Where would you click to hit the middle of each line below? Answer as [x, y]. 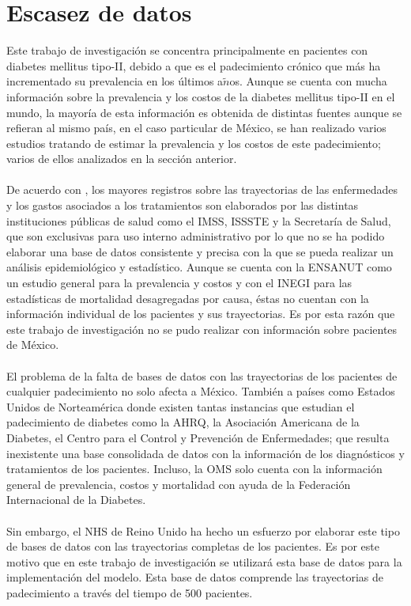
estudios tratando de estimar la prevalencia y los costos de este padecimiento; [194, 143]
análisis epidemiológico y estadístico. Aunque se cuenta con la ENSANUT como [199, 267]
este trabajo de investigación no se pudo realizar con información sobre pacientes [202, 329]
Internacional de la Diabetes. [76, 500]
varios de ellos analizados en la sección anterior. [122, 159]
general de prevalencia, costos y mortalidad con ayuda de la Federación [179, 484]
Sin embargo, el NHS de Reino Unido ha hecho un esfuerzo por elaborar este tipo [203, 530]
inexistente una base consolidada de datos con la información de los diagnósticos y [205, 453]
